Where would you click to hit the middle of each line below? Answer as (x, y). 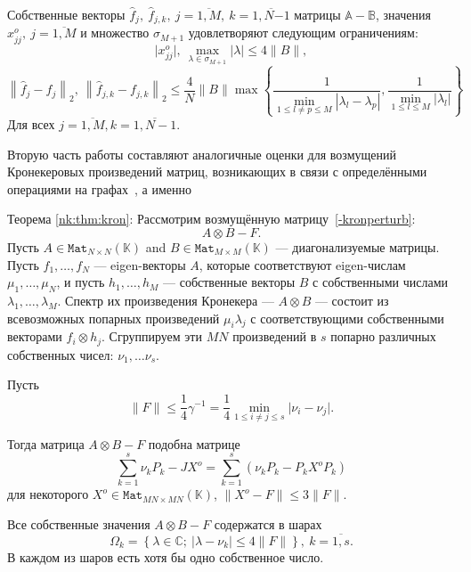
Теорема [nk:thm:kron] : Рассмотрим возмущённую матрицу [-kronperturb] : (211, 219)
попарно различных (383, 336)
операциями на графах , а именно (99, 188)
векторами (35, 336)
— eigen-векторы (140, 264)
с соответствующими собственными (347, 318)
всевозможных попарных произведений (114, 318)
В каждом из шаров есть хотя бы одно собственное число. (166, 556)
